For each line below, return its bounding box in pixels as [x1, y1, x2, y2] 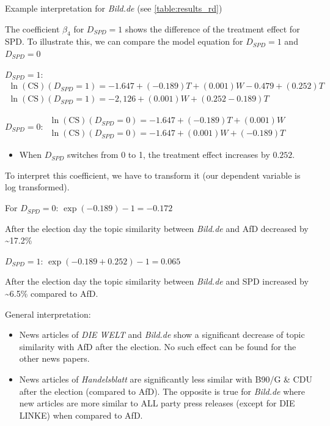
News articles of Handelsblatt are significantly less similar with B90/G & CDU [19, 373, 312, 386]
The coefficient [5, 22, 60, 35]
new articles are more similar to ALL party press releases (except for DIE [19, 397, 295, 409]
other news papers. [19, 352, 90, 365]
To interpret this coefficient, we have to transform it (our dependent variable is [5, 168, 301, 181]
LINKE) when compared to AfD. [19, 408, 143, 421]
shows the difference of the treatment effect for [125, 22, 300, 35]
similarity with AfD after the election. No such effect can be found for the [19, 340, 296, 353]
